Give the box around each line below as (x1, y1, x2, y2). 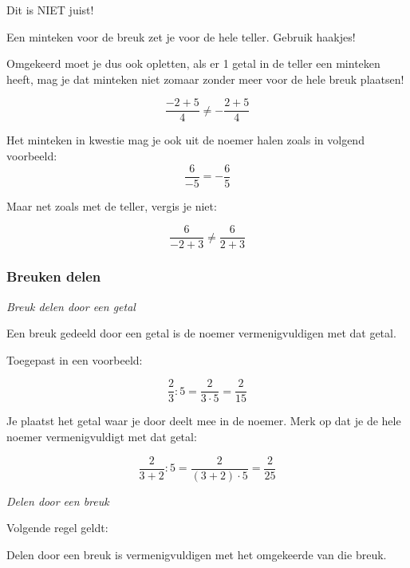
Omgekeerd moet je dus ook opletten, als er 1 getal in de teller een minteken (6, 55, 380, 72)
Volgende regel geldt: (6, 519, 108, 536)
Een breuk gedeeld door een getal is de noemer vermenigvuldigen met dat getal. (6, 325, 396, 341)
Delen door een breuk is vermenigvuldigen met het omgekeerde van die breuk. (6, 546, 387, 562)
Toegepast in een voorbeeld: (6, 351, 143, 368)
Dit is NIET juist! (6, 2, 94, 18)
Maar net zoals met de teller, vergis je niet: (6, 197, 217, 214)
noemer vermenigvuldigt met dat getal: (6, 428, 197, 444)
